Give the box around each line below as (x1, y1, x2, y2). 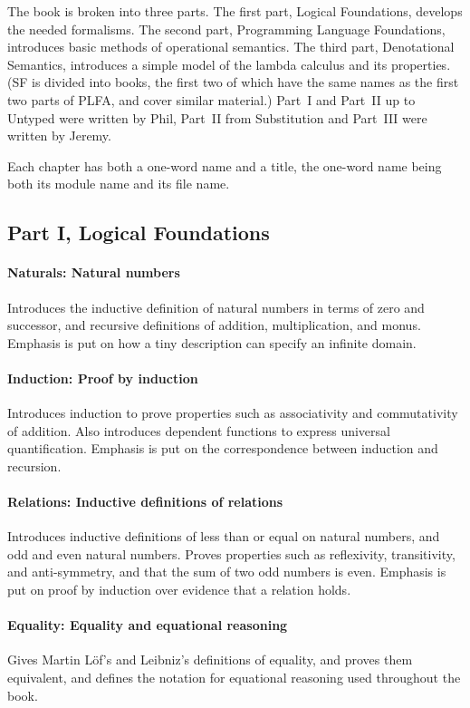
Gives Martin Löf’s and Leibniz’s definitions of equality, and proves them (7, 650, 413, 669)
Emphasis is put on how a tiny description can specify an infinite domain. (7, 333, 417, 352)
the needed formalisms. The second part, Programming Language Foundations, (7, 19, 446, 38)
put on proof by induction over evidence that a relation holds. (7, 580, 351, 599)
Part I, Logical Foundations (7, 218, 270, 247)
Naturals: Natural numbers (7, 263, 180, 282)
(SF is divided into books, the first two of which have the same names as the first (7, 73, 459, 92)
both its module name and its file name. (7, 174, 230, 193)
